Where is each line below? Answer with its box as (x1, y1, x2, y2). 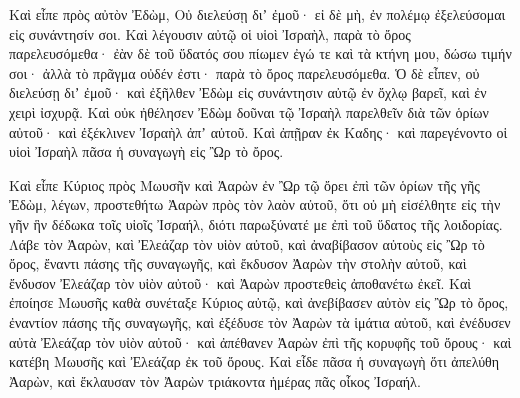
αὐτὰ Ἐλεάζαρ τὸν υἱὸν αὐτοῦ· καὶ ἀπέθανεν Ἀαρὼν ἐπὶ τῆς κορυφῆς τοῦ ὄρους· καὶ (9, 331, 512, 352)
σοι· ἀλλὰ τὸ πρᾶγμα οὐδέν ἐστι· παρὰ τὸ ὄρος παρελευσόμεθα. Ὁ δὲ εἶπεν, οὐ (9, 62, 480, 83)
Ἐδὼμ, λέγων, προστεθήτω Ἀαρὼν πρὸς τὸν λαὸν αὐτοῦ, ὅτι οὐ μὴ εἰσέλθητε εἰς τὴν (9, 194, 501, 215)
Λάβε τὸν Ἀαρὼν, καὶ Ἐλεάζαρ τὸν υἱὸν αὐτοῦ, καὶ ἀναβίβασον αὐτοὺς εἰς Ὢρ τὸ (9, 233, 485, 254)
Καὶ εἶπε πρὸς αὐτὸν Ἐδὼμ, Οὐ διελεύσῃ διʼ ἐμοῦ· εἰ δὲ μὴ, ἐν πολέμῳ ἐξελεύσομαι (9, 4, 506, 24)
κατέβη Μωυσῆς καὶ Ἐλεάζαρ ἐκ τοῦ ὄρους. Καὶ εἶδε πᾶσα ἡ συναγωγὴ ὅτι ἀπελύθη (9, 351, 500, 372)
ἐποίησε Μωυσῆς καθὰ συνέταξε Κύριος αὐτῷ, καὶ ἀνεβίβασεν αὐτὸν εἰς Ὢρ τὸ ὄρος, (9, 292, 509, 313)
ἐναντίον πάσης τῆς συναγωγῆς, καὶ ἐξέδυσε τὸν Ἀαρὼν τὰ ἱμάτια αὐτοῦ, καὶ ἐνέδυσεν (9, 311, 511, 332)
